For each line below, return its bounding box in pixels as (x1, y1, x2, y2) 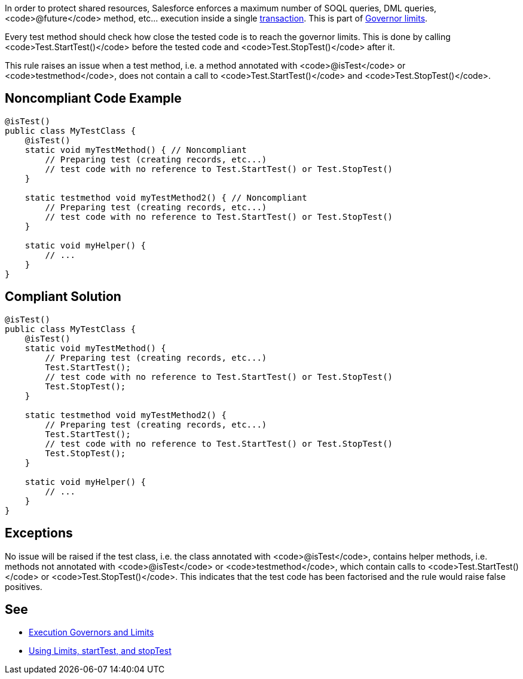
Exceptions (5, 526, 73, 541)
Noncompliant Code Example (5, 91, 182, 106)
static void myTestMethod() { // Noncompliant (25, 145, 247, 155)
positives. (5, 581, 42, 592)
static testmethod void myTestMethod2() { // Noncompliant (25, 192, 307, 202)
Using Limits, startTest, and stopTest (29, 646, 172, 656)
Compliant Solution (5, 289, 121, 305)
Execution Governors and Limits (29, 627, 154, 638)
